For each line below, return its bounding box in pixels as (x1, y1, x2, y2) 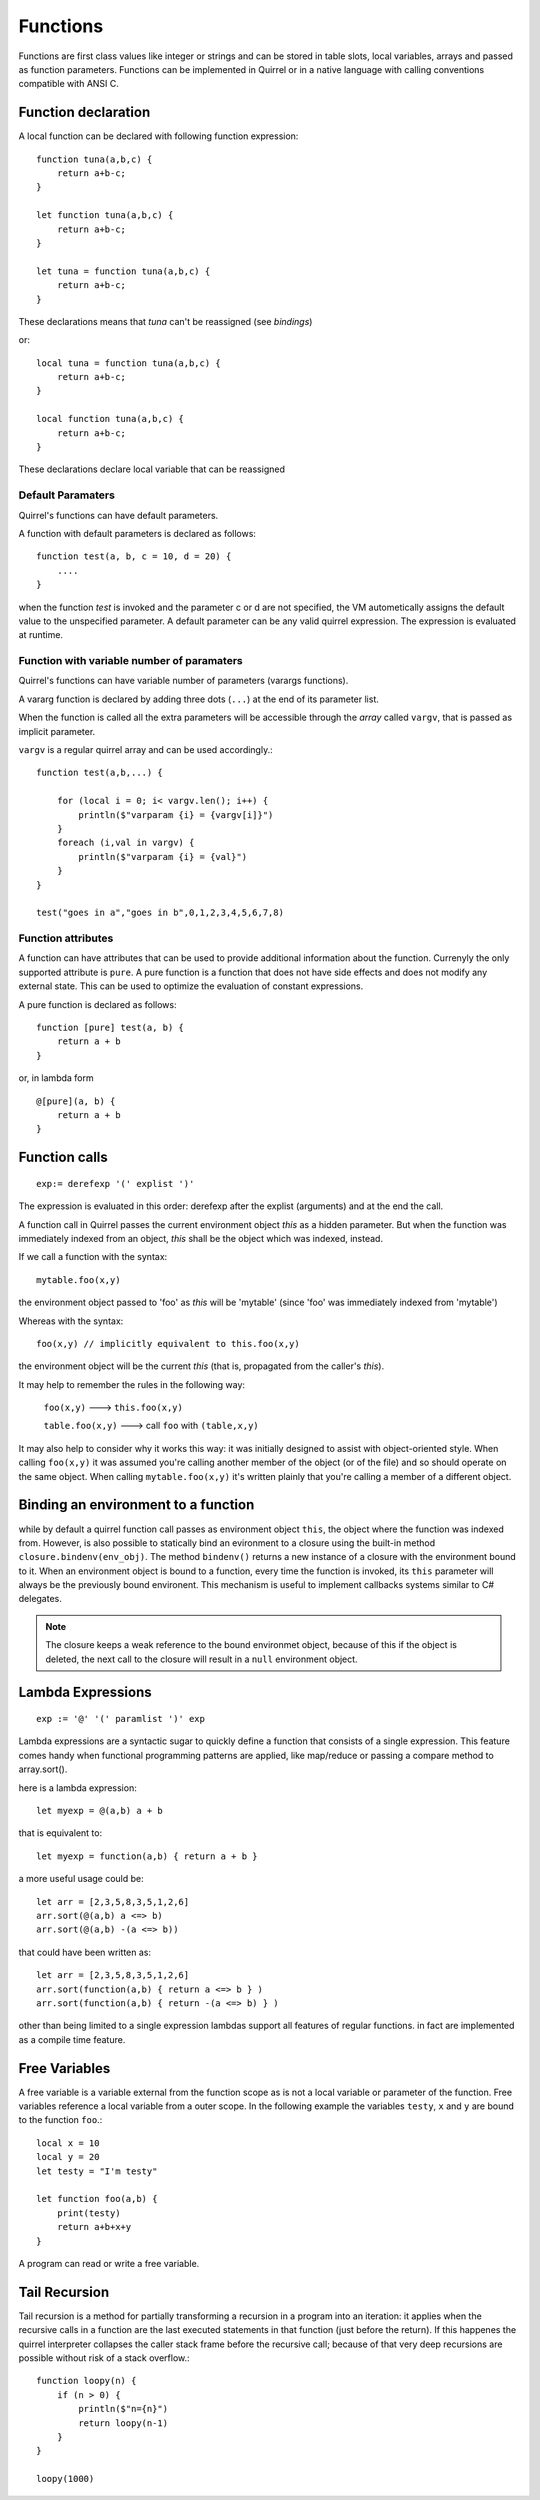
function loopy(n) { (36, 2375, 137, 2387)
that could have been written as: (18, 1946, 152, 1958)
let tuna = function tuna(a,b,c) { (36, 265, 211, 277)
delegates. (18, 1593, 62, 1605)
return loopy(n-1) (78, 2417, 169, 2429)
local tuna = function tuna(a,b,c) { (36, 357, 222, 369)
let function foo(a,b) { (36, 2193, 158, 2205)
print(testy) (56, 2207, 121, 2219)
